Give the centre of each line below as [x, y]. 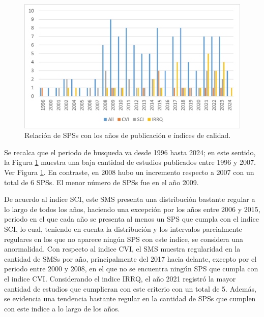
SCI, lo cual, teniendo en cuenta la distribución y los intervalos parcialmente [123, 229]
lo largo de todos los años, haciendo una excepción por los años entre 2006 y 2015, [132, 209]
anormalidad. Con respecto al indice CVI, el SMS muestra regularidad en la [122, 249]
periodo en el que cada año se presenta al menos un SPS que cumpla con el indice [131, 219]
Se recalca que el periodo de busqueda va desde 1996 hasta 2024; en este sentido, [130, 152]
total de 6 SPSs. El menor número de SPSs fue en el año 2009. [101, 182]
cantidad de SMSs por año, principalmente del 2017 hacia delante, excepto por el [130, 258]
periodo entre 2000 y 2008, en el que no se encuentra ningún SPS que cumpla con [131, 269]
